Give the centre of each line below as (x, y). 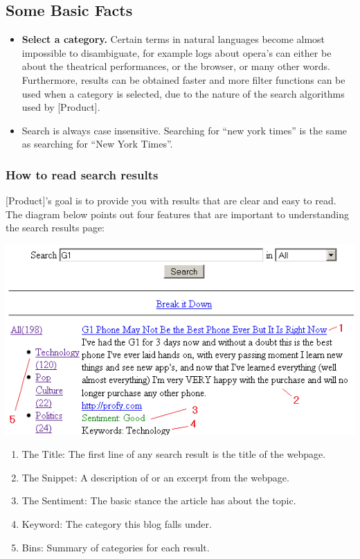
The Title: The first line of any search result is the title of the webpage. (174, 454)
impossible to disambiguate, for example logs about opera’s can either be (177, 52)
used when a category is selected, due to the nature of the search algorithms (183, 93)
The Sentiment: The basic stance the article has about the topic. (159, 500)
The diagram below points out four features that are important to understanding (177, 214)
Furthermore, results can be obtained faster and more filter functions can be (183, 79)
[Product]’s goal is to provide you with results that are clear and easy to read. (171, 201)
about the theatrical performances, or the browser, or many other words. (176, 66)
